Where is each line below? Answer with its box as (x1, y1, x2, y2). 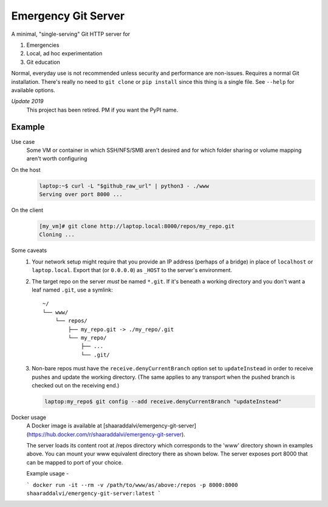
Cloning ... (39, 231, 75, 238)
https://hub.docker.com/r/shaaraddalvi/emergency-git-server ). (28, 430, 185, 438)
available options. (11, 86, 56, 94)
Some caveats (11, 247, 47, 254)
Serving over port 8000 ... (39, 191, 123, 198)
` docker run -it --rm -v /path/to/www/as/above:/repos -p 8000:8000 (26, 481, 238, 488)
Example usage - (26, 470, 69, 477)
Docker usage (11, 413, 47, 421)
